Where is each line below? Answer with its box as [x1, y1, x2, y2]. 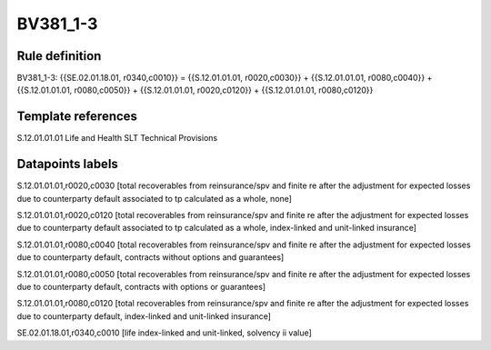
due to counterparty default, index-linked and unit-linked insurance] [16, 310, 272, 322]
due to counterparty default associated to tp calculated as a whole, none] [16, 193, 293, 204]
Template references [16, 109, 138, 125]
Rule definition [16, 48, 102, 64]
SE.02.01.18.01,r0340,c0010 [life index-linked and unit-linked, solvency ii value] [16, 327, 313, 338]
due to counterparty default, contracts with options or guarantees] [16, 282, 266, 292]
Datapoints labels [16, 156, 118, 172]
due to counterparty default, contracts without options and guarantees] [16, 252, 285, 263]
